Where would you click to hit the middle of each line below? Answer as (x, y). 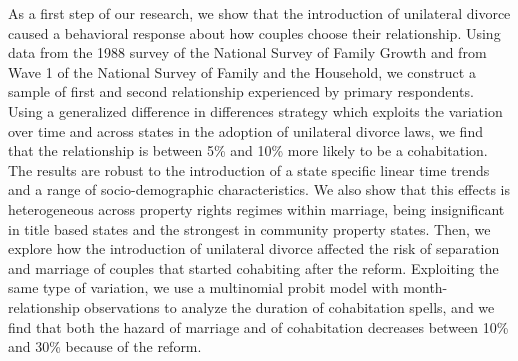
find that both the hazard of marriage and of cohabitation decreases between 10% (258, 326)
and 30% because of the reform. (105, 346)
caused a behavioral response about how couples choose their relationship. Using (254, 32)
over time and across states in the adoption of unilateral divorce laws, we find (245, 130)
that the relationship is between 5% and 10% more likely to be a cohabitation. (248, 150)
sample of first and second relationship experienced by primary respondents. (241, 91)
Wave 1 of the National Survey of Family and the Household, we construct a (242, 71)
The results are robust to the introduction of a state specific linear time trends (249, 169)
